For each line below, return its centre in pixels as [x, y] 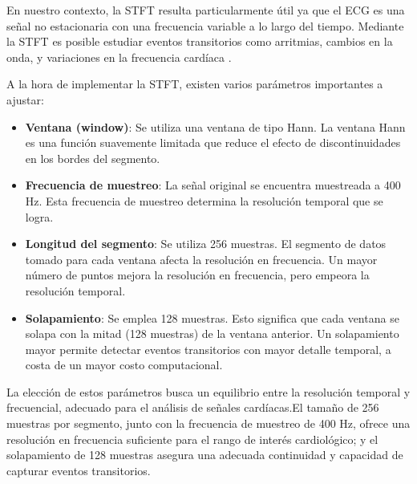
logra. [39, 216]
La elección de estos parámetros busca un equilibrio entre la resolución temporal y [208, 391]
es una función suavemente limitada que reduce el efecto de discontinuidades [213, 142]
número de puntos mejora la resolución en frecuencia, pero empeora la [197, 275]
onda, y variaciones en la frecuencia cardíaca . [119, 57]
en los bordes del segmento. [93, 158]
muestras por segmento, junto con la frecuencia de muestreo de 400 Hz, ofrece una [208, 423]
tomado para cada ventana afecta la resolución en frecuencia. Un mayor [201, 259]
